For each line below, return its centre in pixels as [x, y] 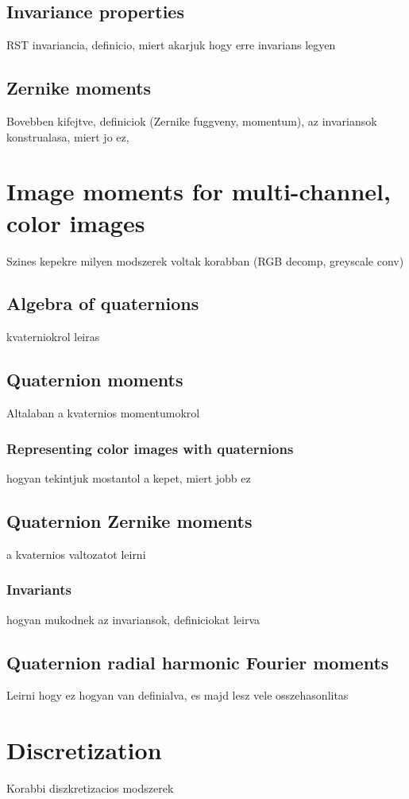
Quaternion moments [95, 380]
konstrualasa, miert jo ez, [68, 136]
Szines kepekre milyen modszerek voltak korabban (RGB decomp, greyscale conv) [205, 260]
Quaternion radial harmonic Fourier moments [198, 662]
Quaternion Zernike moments [129, 520]
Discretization [84, 750]
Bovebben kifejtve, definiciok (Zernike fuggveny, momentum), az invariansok [192, 121]
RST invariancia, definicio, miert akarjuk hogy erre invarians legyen [171, 45]
